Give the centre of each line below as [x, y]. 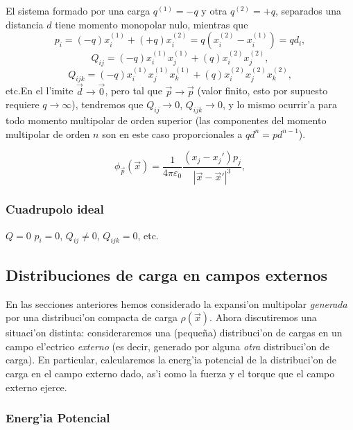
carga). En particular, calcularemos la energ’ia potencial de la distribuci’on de [171, 360]
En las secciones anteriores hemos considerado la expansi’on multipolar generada [176, 303]
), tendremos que [107, 104]
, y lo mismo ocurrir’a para [280, 104]
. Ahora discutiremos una [263, 317]
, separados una [308, 10]
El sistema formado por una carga [78, 10]
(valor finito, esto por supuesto [262, 91]
